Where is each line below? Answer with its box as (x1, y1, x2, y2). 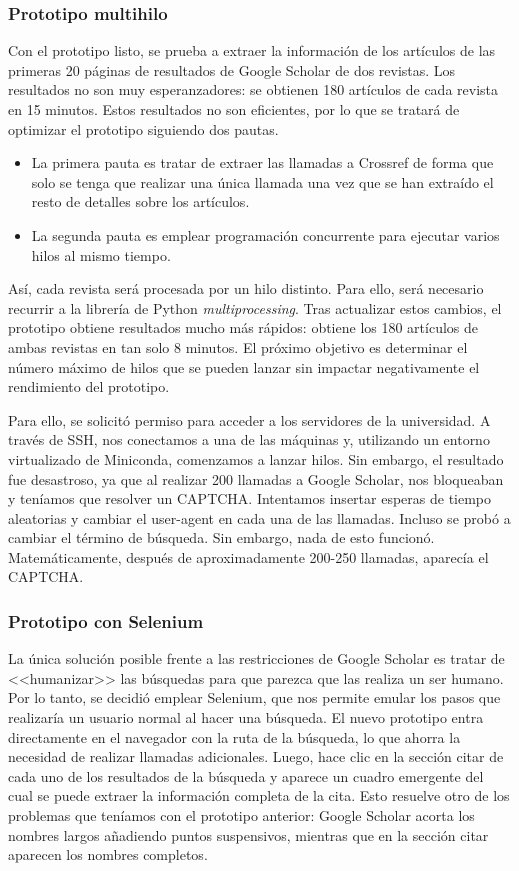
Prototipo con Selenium (8, 608, 204, 633)
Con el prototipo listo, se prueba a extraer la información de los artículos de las (8, 40, 496, 61)
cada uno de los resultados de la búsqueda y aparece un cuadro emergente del (8, 765, 484, 786)
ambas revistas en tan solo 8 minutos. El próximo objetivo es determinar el (8, 336, 468, 357)
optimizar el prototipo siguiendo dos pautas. (8, 118, 279, 139)
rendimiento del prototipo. (8, 376, 170, 397)
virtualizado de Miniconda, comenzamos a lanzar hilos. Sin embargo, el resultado (8, 448, 504, 469)
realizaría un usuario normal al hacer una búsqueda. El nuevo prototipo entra (8, 707, 484, 728)
